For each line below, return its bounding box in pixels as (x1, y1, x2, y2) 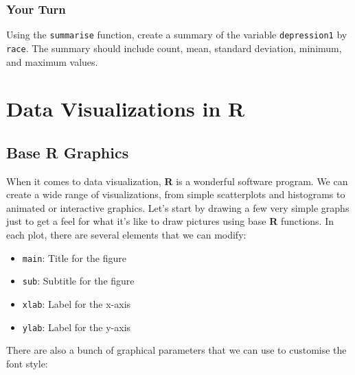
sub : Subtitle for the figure (22, 274, 135, 288)
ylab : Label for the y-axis (22, 319, 131, 334)
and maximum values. (6, 54, 98, 69)
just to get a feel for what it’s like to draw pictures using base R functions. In (6, 214, 334, 228)
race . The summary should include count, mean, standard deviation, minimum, (6, 40, 342, 55)
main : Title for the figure (22, 250, 127, 265)
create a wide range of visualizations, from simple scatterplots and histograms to (6, 187, 345, 202)
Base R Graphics (6, 141, 129, 162)
